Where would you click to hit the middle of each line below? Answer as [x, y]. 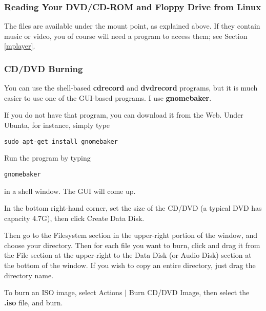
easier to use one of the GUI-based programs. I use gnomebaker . [108, 97]
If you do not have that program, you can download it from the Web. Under [124, 115]
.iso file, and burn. [34, 302]
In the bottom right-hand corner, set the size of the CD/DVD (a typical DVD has [133, 208]
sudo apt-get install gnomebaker [61, 141]
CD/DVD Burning [44, 68]
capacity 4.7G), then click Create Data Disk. [74, 218]
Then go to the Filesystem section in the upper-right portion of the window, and [131, 235]
